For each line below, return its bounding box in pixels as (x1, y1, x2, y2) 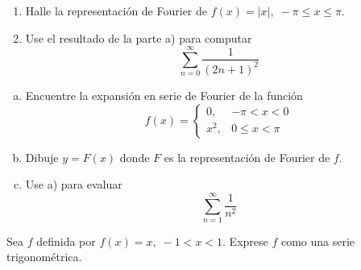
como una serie (280, 232, 355, 249)
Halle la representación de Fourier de (25, 2, 207, 19)
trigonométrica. (6, 248, 82, 265)
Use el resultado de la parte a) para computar (25, 29, 252, 46)
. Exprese (222, 232, 268, 249)
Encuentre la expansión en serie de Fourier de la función (25, 86, 303, 103)
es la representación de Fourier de (164, 148, 330, 165)
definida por (36, 232, 96, 249)
